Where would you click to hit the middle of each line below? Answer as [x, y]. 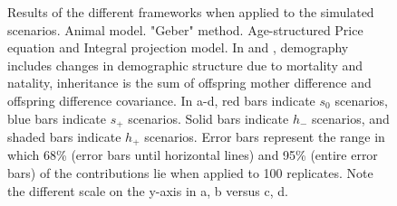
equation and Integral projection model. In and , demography [178, 47]
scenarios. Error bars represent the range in [265, 137]
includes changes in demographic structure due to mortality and [185, 65]
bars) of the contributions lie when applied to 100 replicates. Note [190, 173]
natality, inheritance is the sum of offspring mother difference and [189, 83]
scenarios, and [351, 118]
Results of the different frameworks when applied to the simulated [191, 12]
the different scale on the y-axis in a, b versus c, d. [148, 190]
